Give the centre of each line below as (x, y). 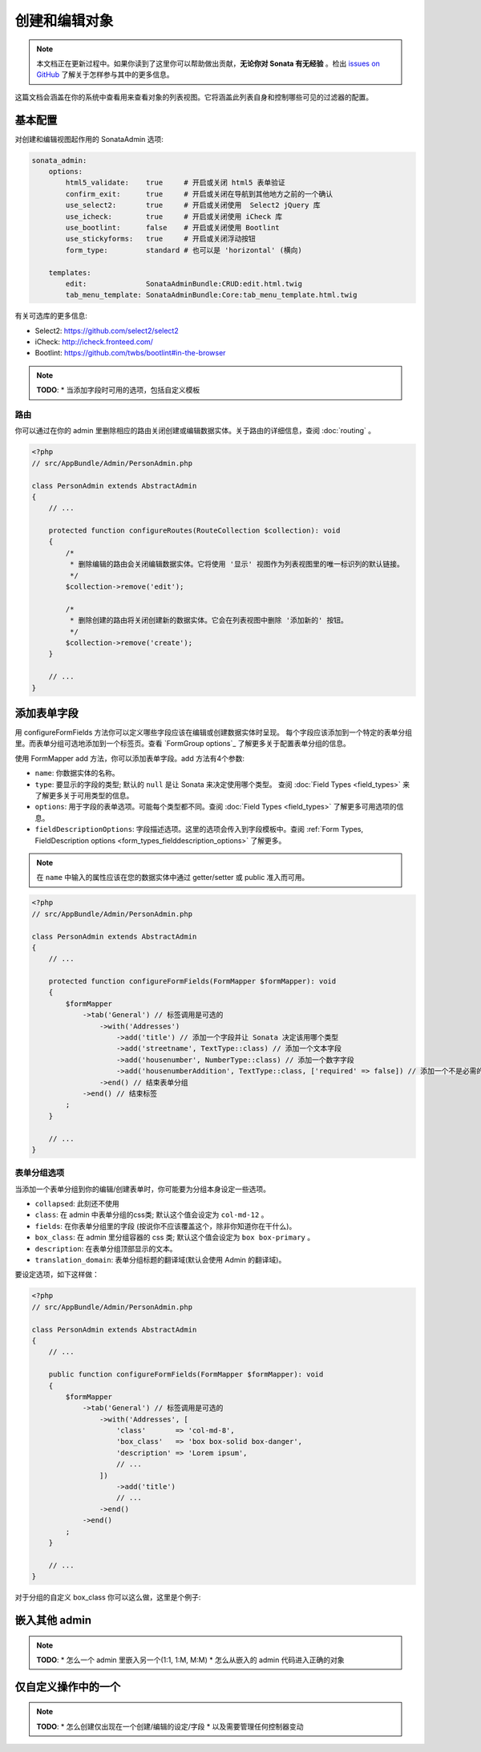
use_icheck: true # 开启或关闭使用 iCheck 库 (174, 216)
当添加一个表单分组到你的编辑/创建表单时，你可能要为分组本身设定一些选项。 (143, 1189)
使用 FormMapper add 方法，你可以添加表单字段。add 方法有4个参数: (129, 758)
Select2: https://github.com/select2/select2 (107, 331)
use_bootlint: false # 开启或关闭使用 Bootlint (172, 227)
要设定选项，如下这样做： (57, 1275)
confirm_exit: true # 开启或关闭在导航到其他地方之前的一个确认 (199, 194)
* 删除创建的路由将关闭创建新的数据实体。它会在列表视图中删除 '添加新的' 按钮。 (209, 620)
